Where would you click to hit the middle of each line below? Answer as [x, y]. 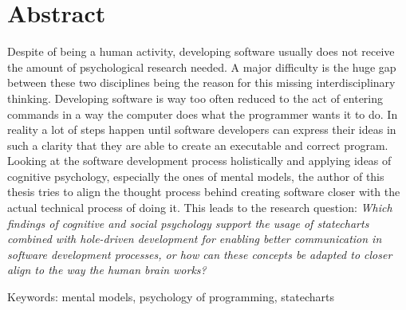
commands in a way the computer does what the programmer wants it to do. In [203, 114]
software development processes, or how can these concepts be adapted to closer [200, 254]
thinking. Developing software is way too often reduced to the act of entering [195, 98]
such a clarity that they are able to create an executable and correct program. [198, 145]
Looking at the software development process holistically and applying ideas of [199, 161]
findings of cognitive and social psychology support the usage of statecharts [188, 223]
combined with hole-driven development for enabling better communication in [195, 239]
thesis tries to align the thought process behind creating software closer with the [204, 192]
